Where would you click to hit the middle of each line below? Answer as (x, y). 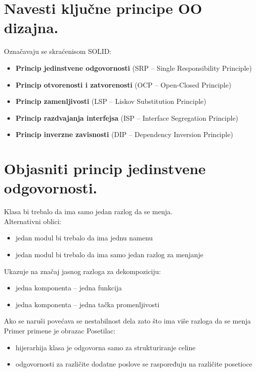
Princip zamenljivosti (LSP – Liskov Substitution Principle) (111, 101)
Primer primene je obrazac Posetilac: (60, 330)
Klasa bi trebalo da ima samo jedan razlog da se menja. (88, 211)
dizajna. (31, 27)
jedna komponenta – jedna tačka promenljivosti (87, 304)
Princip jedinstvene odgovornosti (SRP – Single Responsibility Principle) (134, 68)
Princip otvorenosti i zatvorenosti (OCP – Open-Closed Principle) (123, 84)
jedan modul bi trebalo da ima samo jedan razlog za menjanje (109, 254)
